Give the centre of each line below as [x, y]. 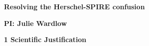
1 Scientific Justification [45, 39]
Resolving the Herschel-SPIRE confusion [74, 6]
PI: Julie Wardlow [36, 23]
